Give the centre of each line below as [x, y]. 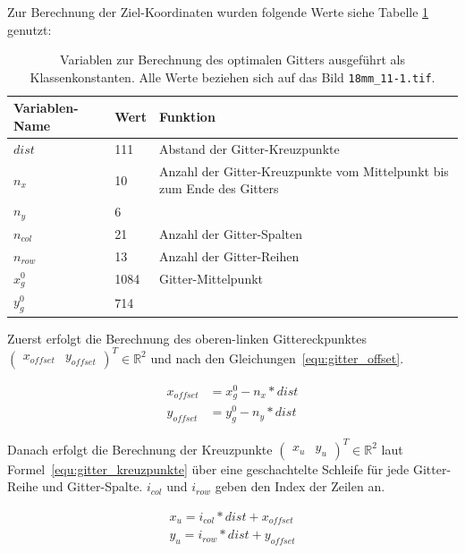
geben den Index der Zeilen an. [300, 486]
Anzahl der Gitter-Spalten [230, 233]
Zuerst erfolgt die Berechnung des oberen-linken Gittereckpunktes [187, 338]
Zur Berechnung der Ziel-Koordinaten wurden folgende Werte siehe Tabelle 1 [218, 12]
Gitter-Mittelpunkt [211, 278]
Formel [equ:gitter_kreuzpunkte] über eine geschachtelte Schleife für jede [208, 468]
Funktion [187, 117]
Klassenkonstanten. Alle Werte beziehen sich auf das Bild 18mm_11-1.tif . [232, 77]
